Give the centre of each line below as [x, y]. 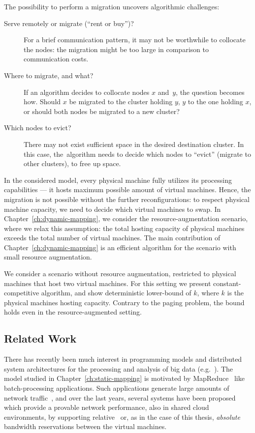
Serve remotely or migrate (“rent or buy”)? [69, 23]
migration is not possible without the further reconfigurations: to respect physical [127, 199]
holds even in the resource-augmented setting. [73, 312]
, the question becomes [210, 92]
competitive [22, 293]
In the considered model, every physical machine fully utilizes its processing [118, 180]
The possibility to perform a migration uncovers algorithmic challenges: [112, 6]
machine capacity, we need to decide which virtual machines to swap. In [112, 209]
